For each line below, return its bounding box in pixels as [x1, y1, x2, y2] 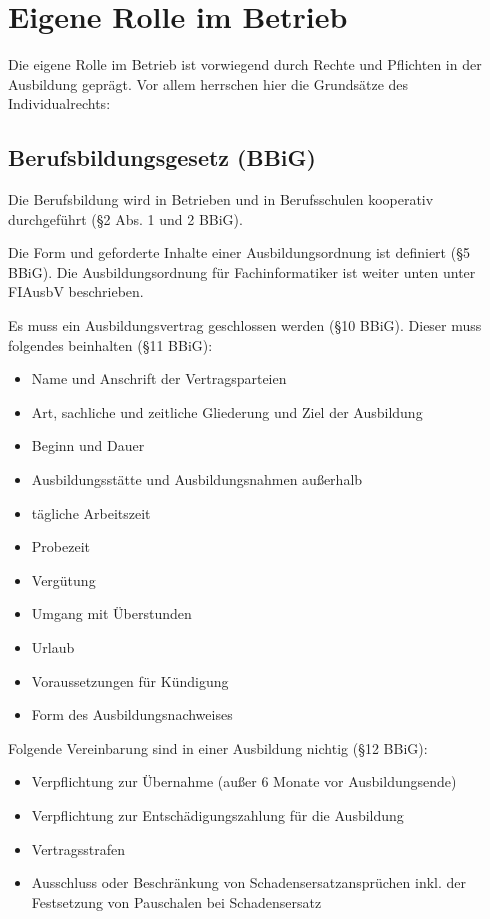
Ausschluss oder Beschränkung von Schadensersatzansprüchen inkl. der [31, 872, 467, 893]
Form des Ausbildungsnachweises [31, 704, 233, 725]
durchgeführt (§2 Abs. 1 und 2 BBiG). [8, 208, 243, 229]
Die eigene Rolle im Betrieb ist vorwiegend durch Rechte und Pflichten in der [8, 54, 482, 75]
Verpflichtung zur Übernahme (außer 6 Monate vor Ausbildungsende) [31, 771, 457, 792]
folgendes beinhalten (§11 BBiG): [8, 334, 213, 355]
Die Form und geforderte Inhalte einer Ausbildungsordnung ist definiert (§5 [8, 242, 470, 263]
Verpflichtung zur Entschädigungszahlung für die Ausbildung [31, 804, 404, 825]
